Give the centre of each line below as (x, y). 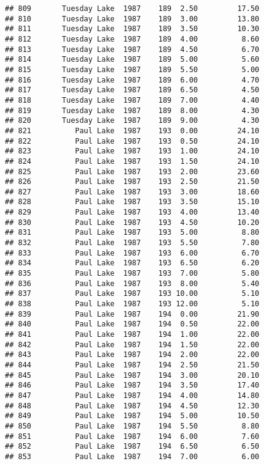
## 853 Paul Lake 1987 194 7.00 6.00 (132, 456)
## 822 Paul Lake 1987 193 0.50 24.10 (132, 141)
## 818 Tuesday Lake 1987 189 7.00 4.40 (132, 100)
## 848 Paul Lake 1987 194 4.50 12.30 (132, 406)
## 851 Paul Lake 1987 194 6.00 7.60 (132, 436)
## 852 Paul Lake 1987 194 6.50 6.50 (132, 447)
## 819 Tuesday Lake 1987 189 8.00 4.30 (132, 110)
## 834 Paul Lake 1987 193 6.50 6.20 (132, 263)
